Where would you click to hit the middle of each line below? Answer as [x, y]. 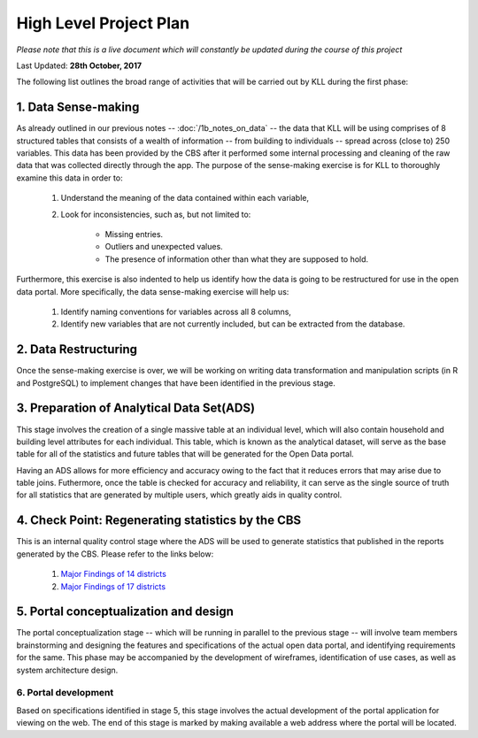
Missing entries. [134, 234]
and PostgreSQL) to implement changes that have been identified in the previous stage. [176, 383]
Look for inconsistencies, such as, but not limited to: [156, 214]
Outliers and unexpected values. [164, 247]
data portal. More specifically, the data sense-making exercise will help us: [153, 291]
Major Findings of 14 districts [114, 574]
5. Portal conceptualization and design [125, 612]
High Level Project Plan [103, 23]
